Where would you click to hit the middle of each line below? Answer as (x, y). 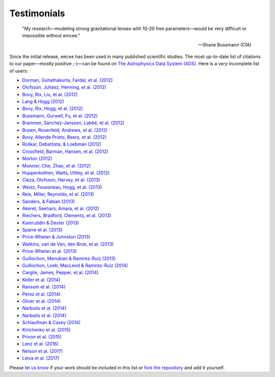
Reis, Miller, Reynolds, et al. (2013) (58, 194)
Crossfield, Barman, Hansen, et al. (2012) (65, 151)
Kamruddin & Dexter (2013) (51, 223)
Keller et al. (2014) (41, 280)
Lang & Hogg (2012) (43, 101)
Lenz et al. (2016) (40, 344)
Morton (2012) (37, 158)
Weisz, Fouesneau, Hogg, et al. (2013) (62, 187)
